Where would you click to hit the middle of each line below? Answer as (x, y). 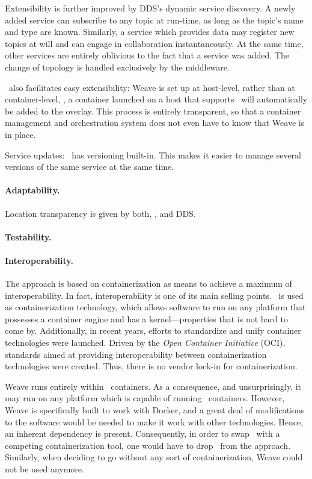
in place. (20, 134)
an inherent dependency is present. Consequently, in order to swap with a (142, 434)
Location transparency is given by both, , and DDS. (100, 213)
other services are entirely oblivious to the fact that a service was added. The (147, 55)
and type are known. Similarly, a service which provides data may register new (150, 32)
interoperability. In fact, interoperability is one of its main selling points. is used (154, 295)
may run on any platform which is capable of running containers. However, (145, 398)
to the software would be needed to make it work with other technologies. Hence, (154, 421)
